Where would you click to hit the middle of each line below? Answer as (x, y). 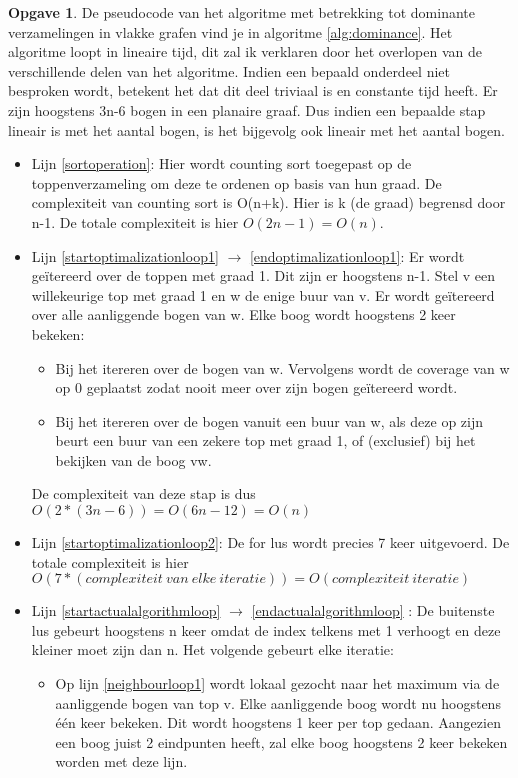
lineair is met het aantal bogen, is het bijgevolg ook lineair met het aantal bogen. (256, 129)
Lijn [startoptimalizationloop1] (125, 255)
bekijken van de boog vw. (133, 459)
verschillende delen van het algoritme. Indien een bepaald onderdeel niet (229, 70)
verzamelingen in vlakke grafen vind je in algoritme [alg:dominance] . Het (230, 31)
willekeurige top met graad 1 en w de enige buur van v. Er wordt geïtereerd (263, 294)
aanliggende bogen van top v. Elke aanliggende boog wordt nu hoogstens (278, 702)
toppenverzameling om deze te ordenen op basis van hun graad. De (236, 182)
